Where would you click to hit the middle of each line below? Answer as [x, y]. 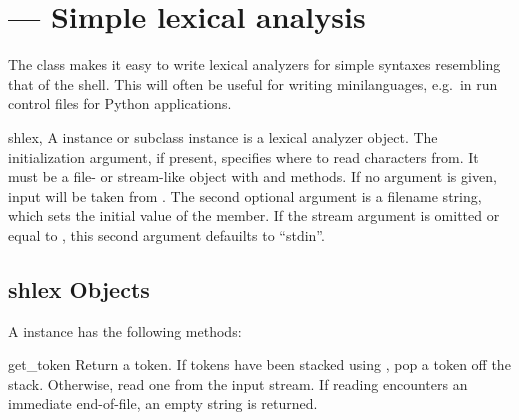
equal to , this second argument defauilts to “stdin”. [166, 234]
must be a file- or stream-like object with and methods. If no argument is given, [252, 176]
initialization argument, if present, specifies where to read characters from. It [243, 156]
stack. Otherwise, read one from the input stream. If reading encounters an [238, 383]
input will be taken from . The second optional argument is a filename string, [245, 195]
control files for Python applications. [120, 103]
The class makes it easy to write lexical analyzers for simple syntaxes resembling [254, 64]
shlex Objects [79, 288]
